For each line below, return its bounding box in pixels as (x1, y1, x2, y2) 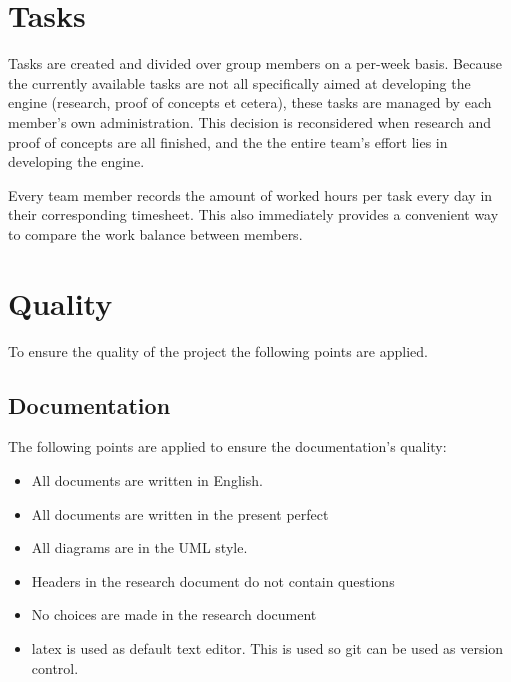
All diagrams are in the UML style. (31, 537, 248, 558)
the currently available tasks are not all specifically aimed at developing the (8, 72, 471, 93)
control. (31, 657, 79, 678)
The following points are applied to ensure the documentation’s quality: (8, 436, 447, 457)
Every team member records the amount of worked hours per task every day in (8, 184, 493, 205)
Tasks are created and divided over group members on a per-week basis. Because (8, 53, 502, 74)
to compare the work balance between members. (8, 223, 303, 244)
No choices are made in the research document (31, 604, 317, 625)
